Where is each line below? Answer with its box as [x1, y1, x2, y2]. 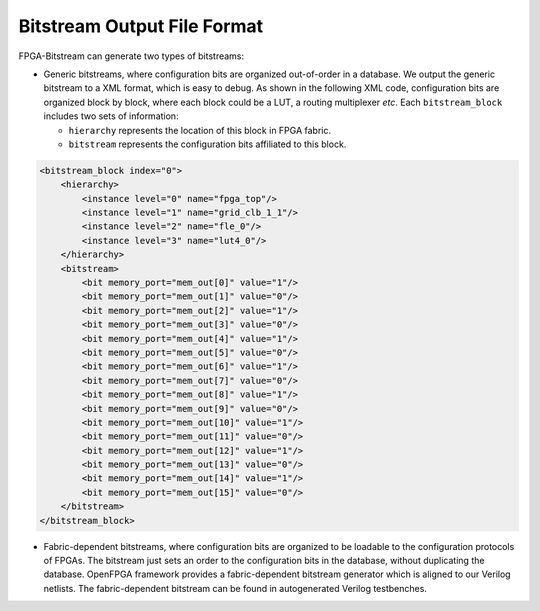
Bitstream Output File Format [18, 15, 264, 37]
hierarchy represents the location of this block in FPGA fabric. [68, 124, 332, 136]
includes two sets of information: [43, 110, 179, 122]
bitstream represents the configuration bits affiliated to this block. [68, 138, 347, 150]
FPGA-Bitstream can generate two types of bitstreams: [18, 50, 245, 62]
